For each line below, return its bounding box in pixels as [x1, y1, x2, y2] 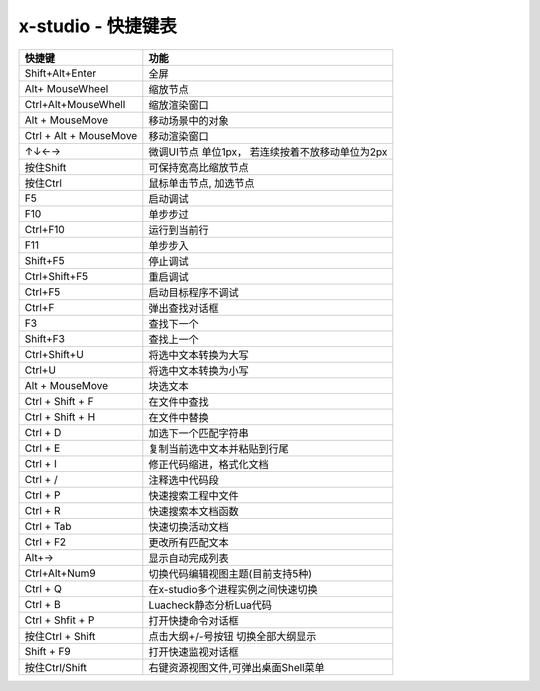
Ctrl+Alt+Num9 [24, 566, 96, 580]
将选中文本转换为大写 [148, 348, 249, 362]
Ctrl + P [24, 488, 61, 502]
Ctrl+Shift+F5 [24, 269, 89, 283]
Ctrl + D [24, 425, 62, 439]
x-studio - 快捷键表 [18, 15, 177, 37]
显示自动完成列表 [148, 551, 229, 565]
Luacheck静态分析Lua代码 [148, 598, 272, 612]
